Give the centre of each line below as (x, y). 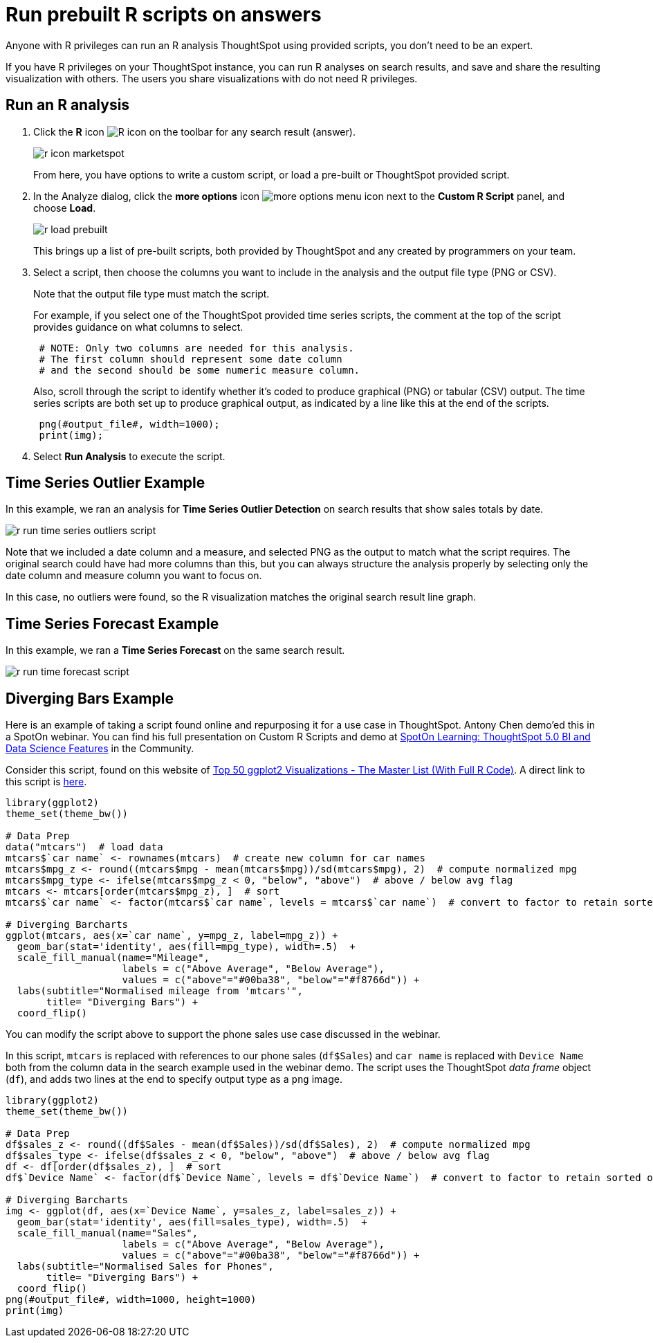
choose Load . (65, 208)
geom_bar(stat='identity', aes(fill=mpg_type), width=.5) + (186, 947)
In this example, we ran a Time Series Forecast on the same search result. (175, 650)
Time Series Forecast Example (112, 623)
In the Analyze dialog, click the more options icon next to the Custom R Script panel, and (299, 196)
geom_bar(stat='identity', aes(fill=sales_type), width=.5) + (192, 1222)
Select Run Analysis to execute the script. (129, 456)
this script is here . (46, 782)
